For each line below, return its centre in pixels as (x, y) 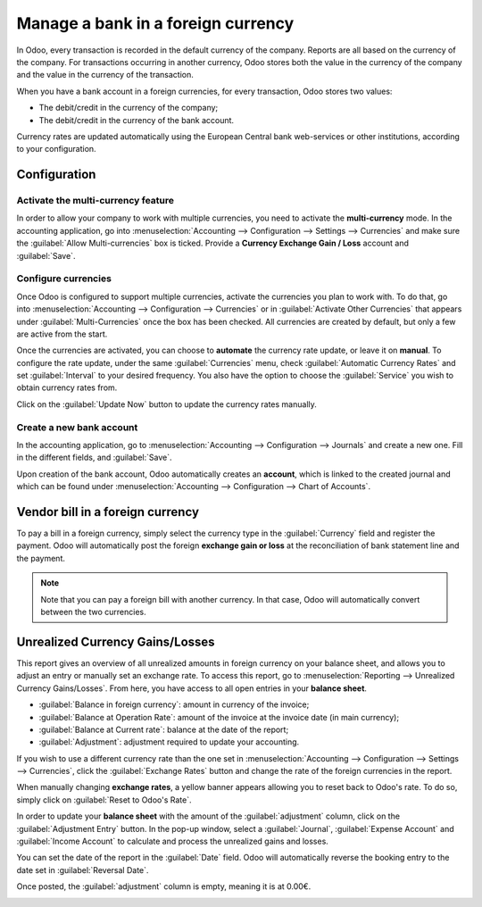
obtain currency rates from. (67, 387)
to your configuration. (57, 149)
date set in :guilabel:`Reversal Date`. (83, 870)
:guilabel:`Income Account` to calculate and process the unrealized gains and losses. (173, 841)
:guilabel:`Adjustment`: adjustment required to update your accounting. (169, 742)
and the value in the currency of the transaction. (105, 75)
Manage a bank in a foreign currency (155, 23)
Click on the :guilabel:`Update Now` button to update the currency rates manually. (166, 404)
